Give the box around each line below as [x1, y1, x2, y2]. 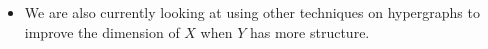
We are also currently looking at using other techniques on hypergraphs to [24, 2, 480, 22]
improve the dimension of [24, 21, 180, 42]
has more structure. [249, 21, 370, 42]
